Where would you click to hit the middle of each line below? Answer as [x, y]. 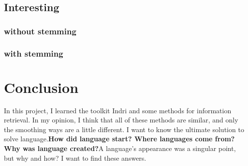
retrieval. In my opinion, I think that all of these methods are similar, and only [121, 120]
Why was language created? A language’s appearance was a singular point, [120, 148]
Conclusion [41, 87]
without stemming [40, 31]
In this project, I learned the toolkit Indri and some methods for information [118, 110]
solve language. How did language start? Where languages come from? [119, 139]
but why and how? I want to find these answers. [75, 158]
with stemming [34, 53]
